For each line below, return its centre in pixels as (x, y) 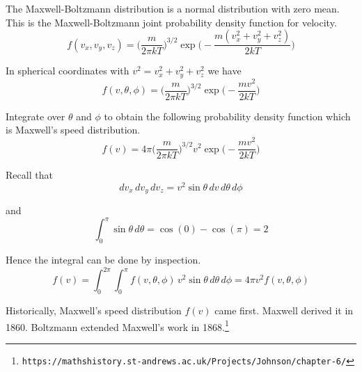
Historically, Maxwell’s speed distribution (94, 310)
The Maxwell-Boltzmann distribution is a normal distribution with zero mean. (173, 8)
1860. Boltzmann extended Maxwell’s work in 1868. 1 (117, 325)
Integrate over (36, 116)
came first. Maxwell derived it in (284, 310)
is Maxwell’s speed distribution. (73, 130)
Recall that (29, 175)
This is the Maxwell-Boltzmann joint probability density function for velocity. (171, 22)
